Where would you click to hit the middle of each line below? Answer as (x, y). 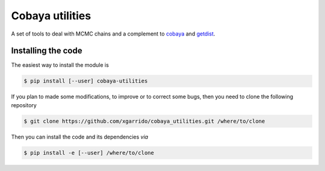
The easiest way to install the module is (60, 65)
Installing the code (47, 51)
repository (24, 105)
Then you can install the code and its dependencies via (80, 137)
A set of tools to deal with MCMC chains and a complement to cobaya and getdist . (113, 34)
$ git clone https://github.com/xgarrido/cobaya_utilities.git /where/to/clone (144, 121)
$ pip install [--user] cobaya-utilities (86, 81)
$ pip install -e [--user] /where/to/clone (89, 153)
